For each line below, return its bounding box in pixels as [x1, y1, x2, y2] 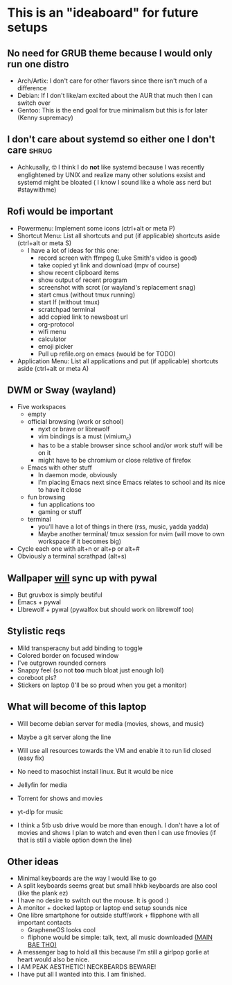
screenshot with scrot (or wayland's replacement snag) [37, 283, 196, 291]
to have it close [37, 486, 82, 494]
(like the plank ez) [17, 889, 69, 897]
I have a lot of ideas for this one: [27, 246, 120, 254]
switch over [17, 99, 51, 107]
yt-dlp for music [17, 807, 64, 816]
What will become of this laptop [7, 701, 147, 713]
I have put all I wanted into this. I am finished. [17, 970, 146, 979]
